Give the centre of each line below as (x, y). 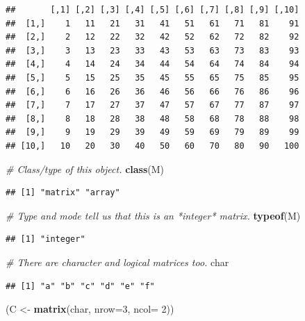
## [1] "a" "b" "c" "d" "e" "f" (80, 286)
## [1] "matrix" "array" (63, 193)
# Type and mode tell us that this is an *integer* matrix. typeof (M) (153, 215)
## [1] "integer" (46, 239)
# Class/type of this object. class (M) (85, 168)
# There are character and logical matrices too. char (117, 262)
